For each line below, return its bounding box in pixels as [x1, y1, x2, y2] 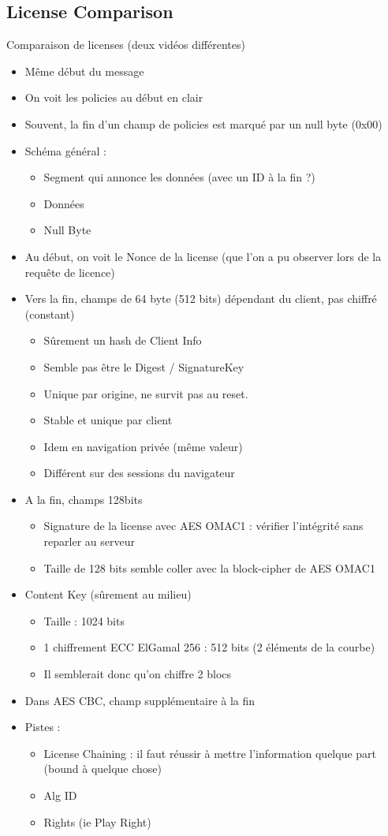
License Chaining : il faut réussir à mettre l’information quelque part [43, 745, 377, 761]
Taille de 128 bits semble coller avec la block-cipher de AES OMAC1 [43, 559, 375, 576]
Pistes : [24, 718, 61, 735]
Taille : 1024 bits [43, 612, 125, 629]
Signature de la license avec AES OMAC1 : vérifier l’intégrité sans [43, 517, 364, 534]
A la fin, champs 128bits [24, 491, 143, 507]
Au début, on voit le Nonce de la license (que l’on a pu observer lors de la [24, 248, 382, 264]
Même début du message [24, 62, 144, 79]
